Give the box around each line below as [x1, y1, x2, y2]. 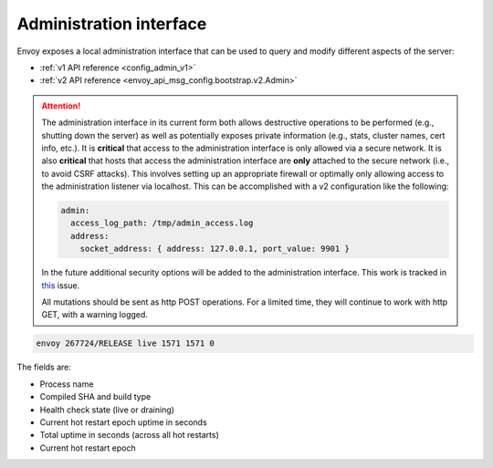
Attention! [41, 100, 81, 111]
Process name [39, 379, 94, 390]
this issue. [41, 279, 80, 291]
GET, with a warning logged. [41, 309, 148, 320]
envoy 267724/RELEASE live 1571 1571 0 [36, 338, 215, 348]
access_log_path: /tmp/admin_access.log [69, 218, 254, 228]
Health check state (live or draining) [39, 404, 175, 415]
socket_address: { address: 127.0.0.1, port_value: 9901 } [79, 244, 351, 255]
